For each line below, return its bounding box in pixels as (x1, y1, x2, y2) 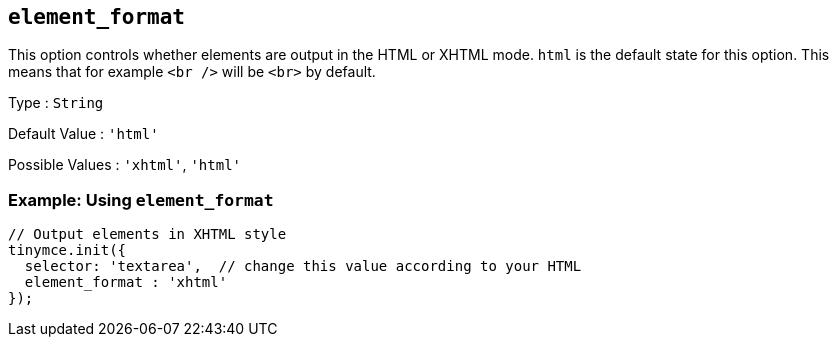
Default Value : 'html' (8, 125, 159, 143)
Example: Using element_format (8, 189, 274, 210)
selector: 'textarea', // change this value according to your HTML (24, 258, 582, 275)
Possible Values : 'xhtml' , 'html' (8, 156, 242, 174)
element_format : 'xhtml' (24, 274, 228, 291)
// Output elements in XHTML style (8, 226, 287, 243)
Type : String (8, 94, 104, 112)
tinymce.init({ (8, 242, 127, 259)
